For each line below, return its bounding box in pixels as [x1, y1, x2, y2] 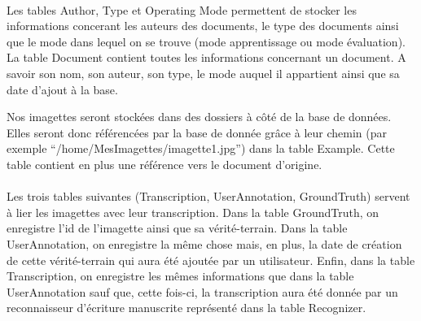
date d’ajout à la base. [7, 80, 118, 98]
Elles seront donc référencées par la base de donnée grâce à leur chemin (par [7, 124, 387, 141]
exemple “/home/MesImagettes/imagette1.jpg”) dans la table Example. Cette [7, 140, 395, 157]
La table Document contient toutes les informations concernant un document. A [7, 49, 406, 66]
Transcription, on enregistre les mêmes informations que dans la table [7, 267, 354, 284]
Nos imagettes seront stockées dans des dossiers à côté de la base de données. [7, 108, 392, 125]
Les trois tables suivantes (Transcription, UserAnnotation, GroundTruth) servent [7, 188, 410, 205]
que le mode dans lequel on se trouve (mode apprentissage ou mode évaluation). [7, 33, 406, 50]
